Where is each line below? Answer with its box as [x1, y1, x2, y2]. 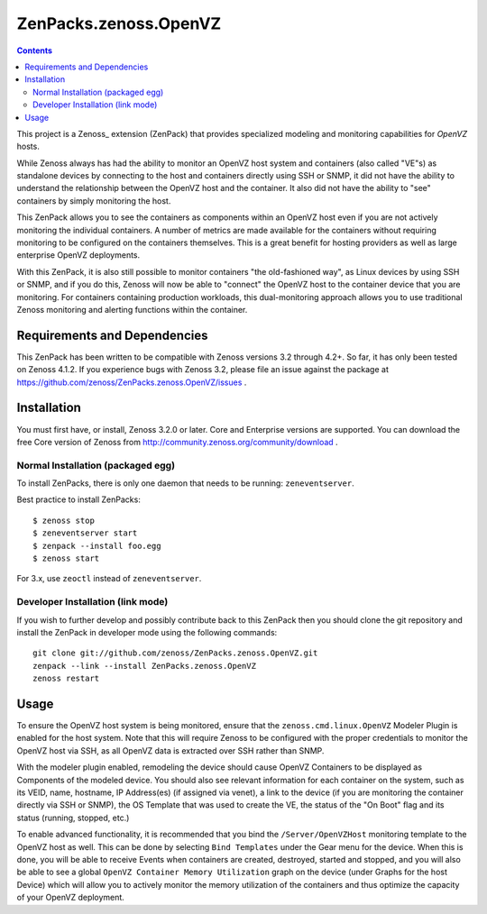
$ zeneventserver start [32, 528, 138, 538]
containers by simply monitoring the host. [16, 195, 171, 206]
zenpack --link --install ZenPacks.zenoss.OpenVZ [32, 661, 257, 671]
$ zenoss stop [32, 515, 95, 526]
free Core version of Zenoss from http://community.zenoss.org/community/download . [16, 436, 338, 447]
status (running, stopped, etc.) [16, 812, 130, 823]
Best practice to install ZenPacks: [16, 494, 142, 505]
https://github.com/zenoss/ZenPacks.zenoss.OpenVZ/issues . [16, 377, 247, 388]
